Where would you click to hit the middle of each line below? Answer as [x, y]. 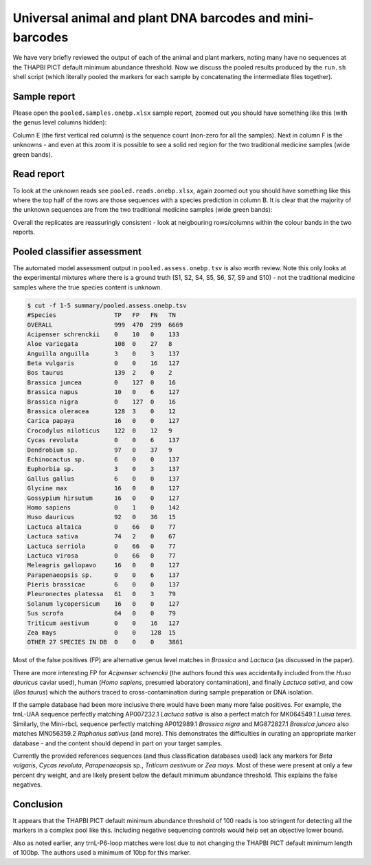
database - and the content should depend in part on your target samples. [117, 743]
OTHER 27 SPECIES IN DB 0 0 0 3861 [105, 642]
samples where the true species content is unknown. [88, 287]
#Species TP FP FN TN [102, 315]
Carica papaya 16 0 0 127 [103, 421]
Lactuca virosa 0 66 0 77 [102, 556]
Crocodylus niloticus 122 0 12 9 [100, 430]
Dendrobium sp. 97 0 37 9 [100, 450]
